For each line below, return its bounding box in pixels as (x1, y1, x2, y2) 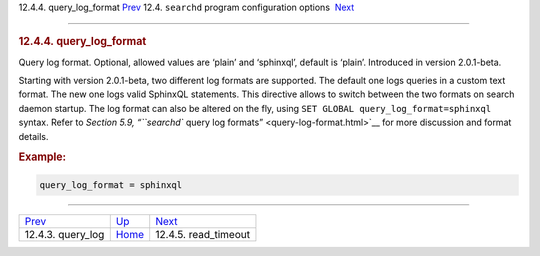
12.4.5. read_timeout (155, 227, 250, 241)
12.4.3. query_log (24, 227, 105, 241)
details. (18, 130, 49, 142)
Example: (18, 150, 67, 164)
